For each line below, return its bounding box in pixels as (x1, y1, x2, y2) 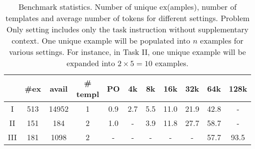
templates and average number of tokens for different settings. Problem (5, 12, 250, 24)
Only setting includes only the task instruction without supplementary (6, 24, 249, 35)
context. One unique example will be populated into (11, 35, 190, 46)
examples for (200, 35, 244, 46)
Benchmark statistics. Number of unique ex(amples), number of (18, 1, 237, 12)
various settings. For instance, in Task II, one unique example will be (9, 46, 246, 57)
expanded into (66, 57, 115, 69)
